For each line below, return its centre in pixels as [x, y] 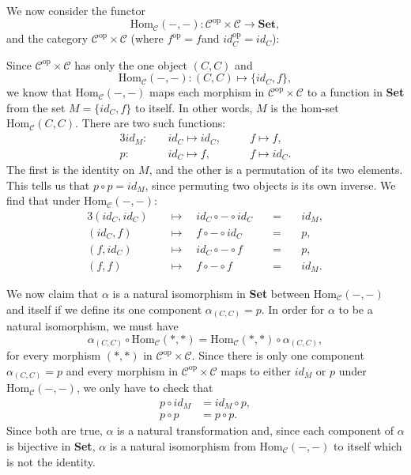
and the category [47, 38]
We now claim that [53, 293]
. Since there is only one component [278, 355]
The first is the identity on [71, 170]
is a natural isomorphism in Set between [211, 293]
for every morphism [54, 355]
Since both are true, [55, 430]
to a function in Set [356, 92]
